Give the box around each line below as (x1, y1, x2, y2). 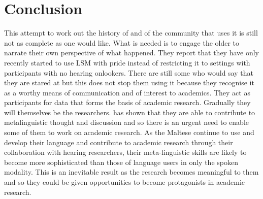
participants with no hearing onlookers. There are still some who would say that (4, 67, 253, 78)
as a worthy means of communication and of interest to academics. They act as (4, 87, 250, 97)
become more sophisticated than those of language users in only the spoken (4, 156, 238, 167)
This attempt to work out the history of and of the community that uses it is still (4, 27, 258, 38)
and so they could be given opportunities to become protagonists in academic (4, 177, 245, 187)
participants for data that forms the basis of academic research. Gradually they (4, 97, 251, 108)
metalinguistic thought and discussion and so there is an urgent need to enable (4, 117, 249, 127)
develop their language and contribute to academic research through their (4, 137, 233, 147)
